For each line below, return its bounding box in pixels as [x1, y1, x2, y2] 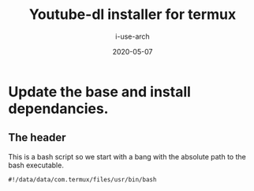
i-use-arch [115, 32, 150, 41]
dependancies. [8, 99, 109, 118]
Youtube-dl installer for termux [28, 6, 237, 24]
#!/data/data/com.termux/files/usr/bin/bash [8, 175, 157, 183]
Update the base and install [8, 83, 192, 100]
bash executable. [8, 160, 65, 170]
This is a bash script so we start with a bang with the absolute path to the [8, 152, 246, 161]
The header [8, 131, 66, 144]
